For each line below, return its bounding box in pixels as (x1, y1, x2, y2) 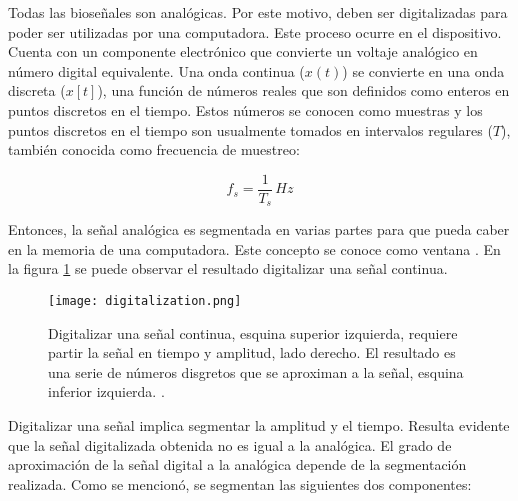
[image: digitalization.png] (48, 294, 242, 309)
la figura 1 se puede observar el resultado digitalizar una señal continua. (8, 258, 448, 279)
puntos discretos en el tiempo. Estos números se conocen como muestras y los (8, 99, 483, 120)
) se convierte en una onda (342, 60, 505, 81)
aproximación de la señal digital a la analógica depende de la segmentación (8, 454, 467, 475)
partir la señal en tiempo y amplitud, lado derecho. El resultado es (48, 342, 456, 363)
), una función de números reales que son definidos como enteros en (97, 80, 510, 101)
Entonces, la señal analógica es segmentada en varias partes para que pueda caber (8, 219, 510, 240)
